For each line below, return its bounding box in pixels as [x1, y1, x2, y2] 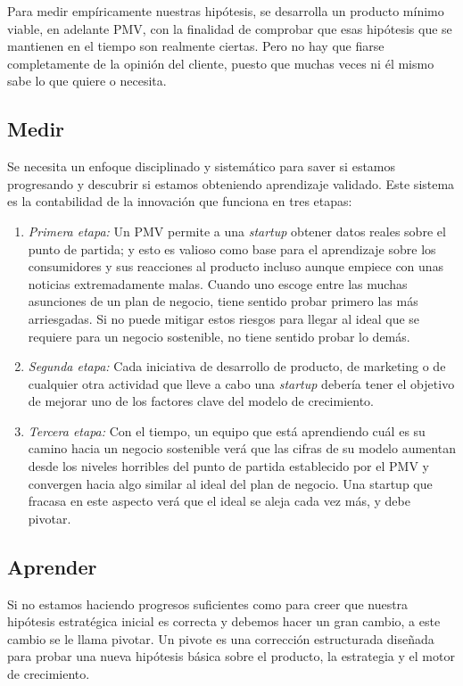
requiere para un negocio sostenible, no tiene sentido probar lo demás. [28, 326, 410, 345]
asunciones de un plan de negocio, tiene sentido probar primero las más [28, 292, 418, 310]
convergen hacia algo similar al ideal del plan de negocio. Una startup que [28, 474, 433, 492]
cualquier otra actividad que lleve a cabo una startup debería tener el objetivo [28, 374, 455, 393]
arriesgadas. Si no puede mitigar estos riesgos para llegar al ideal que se [28, 309, 420, 327]
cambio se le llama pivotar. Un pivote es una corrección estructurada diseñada [7, 629, 434, 648]
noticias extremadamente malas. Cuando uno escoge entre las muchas [28, 274, 408, 293]
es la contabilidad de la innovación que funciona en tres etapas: [7, 192, 352, 211]
